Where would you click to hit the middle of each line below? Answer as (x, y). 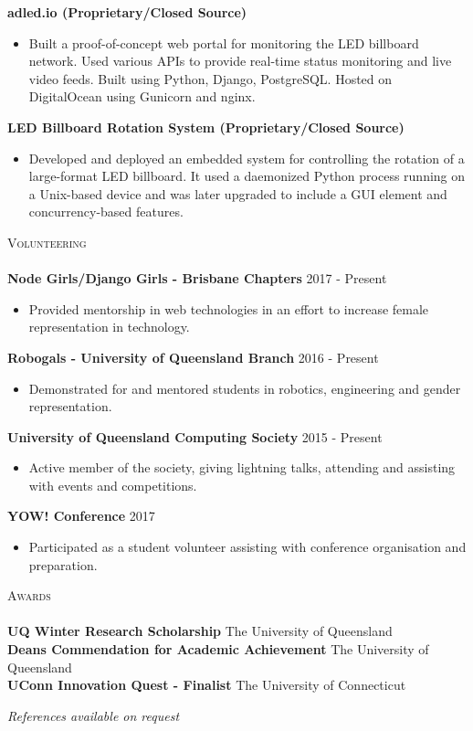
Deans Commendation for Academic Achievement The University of (218, 649)
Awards (29, 595)
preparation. (63, 564)
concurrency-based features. (106, 212)
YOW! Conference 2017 (81, 516)
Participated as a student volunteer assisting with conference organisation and (247, 547)
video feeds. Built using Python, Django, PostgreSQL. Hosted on (210, 78)
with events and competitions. (113, 485)
